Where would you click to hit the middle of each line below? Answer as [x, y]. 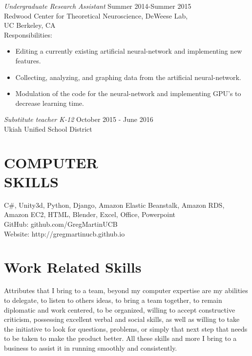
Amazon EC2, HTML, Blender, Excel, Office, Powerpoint [90, 214]
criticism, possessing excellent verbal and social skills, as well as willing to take [122, 319]
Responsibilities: [28, 34]
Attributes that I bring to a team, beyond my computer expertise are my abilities [126, 290]
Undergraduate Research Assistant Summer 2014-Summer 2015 [98, 6]
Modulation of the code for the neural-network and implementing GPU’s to [128, 93]
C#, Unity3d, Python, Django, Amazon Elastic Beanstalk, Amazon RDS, [114, 205]
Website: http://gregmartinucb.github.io [64, 233]
